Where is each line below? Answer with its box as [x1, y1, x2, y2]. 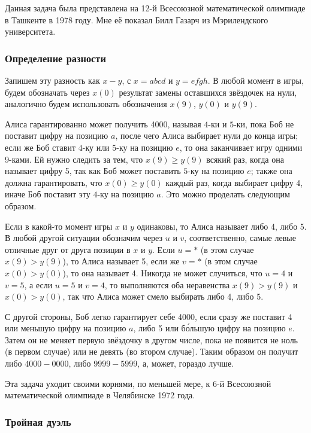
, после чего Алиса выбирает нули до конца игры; [115, 129, 298, 142]
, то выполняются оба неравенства [104, 278, 230, 291]
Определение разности [5, 50, 106, 65]
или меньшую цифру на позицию [5, 322, 126, 334]
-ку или [82, 141, 110, 153]
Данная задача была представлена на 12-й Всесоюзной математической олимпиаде [5, 2, 306, 14]
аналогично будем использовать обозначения [5, 97, 167, 110]
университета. [5, 25, 56, 38]
